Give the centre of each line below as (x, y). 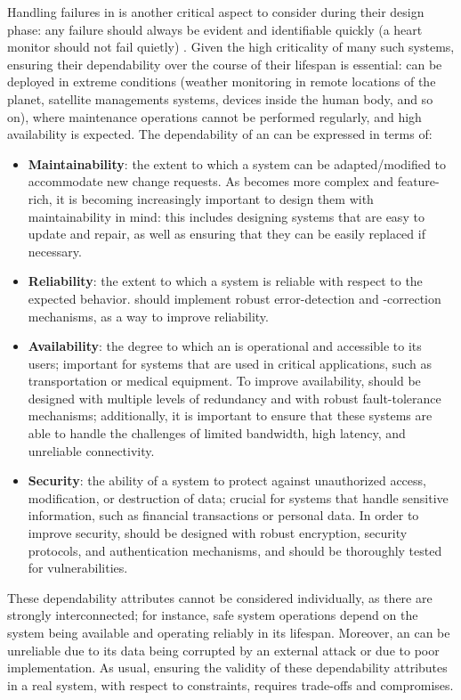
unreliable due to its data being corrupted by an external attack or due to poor (223, 650)
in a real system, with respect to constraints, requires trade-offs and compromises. (230, 684)
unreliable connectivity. (91, 450)
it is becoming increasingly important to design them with (215, 198)
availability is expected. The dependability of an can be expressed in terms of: (220, 134)
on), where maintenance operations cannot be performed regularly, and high (214, 116)
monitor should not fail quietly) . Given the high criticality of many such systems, (231, 47)
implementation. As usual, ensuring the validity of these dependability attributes (227, 667)
